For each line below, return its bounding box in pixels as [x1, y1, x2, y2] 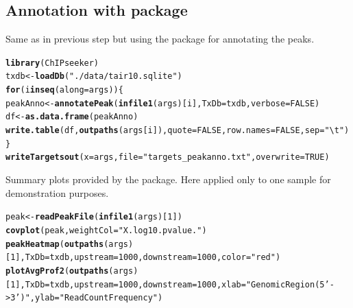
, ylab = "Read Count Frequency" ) [29, 293, 163, 303]
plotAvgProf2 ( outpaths [5, 265, 109, 276]
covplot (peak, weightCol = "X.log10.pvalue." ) [5, 225, 207, 235]
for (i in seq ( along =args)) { [5, 85, 123, 95]
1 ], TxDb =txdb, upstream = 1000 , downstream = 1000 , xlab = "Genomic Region [10, 279, 315, 289]
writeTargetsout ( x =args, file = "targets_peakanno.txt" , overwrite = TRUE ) [5, 152, 330, 163]
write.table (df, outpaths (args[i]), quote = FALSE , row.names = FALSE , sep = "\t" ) [5, 126, 350, 136]
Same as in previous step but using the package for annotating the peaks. [5, 32, 315, 46]
